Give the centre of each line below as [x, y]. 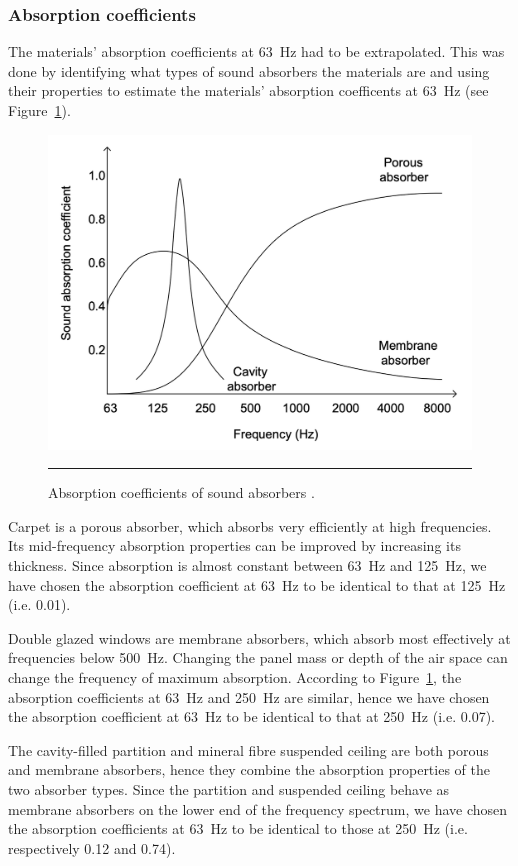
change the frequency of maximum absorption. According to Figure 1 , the [235, 677]
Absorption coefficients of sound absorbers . [181, 492]
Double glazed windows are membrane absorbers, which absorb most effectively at [259, 637]
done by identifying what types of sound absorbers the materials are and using [249, 70]
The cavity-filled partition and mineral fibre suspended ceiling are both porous [248, 749]
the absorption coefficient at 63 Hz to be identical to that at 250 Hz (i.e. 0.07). [251, 716]
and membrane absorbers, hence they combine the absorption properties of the [249, 769]
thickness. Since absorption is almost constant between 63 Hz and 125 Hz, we [247, 565]
